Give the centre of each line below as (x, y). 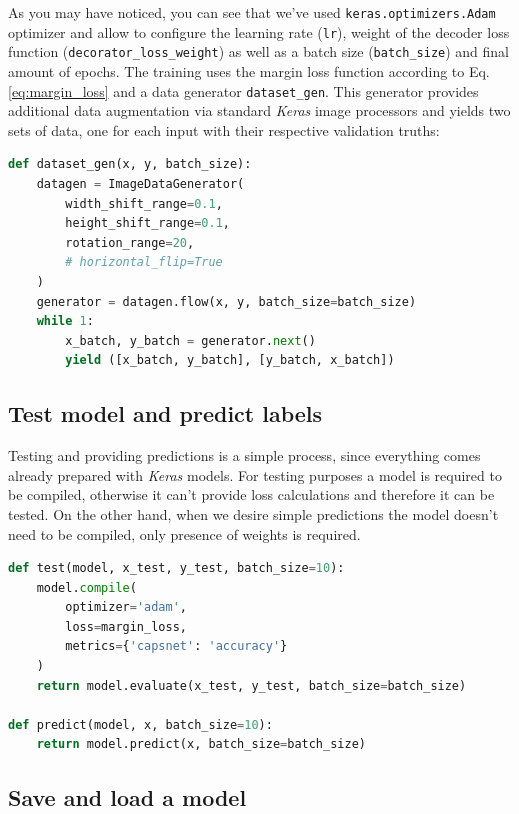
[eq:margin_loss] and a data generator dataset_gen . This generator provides (243, 90)
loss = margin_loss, (126, 626)
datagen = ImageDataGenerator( (140, 184)
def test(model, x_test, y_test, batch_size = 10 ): (176, 568)
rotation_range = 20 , (130, 242)
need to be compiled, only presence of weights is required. (184, 533)
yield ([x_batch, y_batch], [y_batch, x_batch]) (230, 360)
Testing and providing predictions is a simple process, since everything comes (244, 455)
